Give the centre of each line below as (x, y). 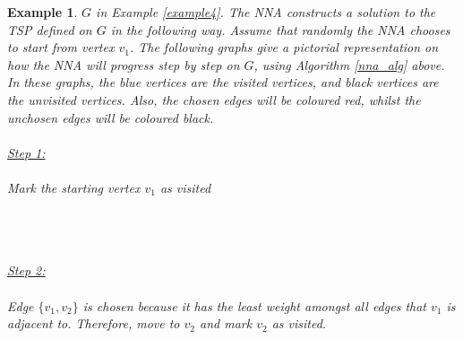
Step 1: (26, 152)
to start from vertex (61, 47)
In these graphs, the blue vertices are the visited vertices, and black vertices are (223, 82)
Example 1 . (43, 12)
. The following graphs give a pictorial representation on (284, 47)
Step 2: (26, 270)
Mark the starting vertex (74, 187)
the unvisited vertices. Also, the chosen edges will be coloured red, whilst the (214, 99)
